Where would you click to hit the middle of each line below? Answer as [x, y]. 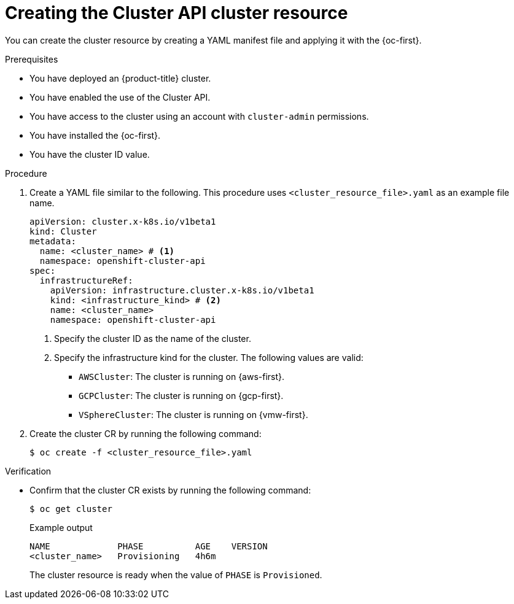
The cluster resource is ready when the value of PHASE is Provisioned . [176, 575]
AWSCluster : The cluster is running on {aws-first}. [182, 376]
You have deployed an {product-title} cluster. [120, 78]
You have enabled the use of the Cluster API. [120, 97]
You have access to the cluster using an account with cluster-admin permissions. [199, 116]
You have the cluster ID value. [90, 154]
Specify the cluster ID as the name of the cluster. [153, 338]
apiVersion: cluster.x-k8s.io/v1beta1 [123, 221]
